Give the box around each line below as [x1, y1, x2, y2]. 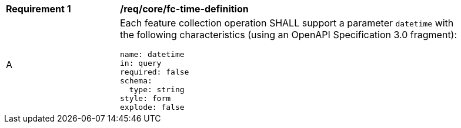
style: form [120, 94, 171, 103]
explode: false [120, 103, 185, 112]
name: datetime [120, 50, 185, 59]
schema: [120, 76, 152, 85]
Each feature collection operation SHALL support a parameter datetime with [120, 17, 454, 29]
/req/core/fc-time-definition [120, 3, 249, 15]
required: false [120, 68, 189, 76]
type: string [129, 85, 185, 94]
